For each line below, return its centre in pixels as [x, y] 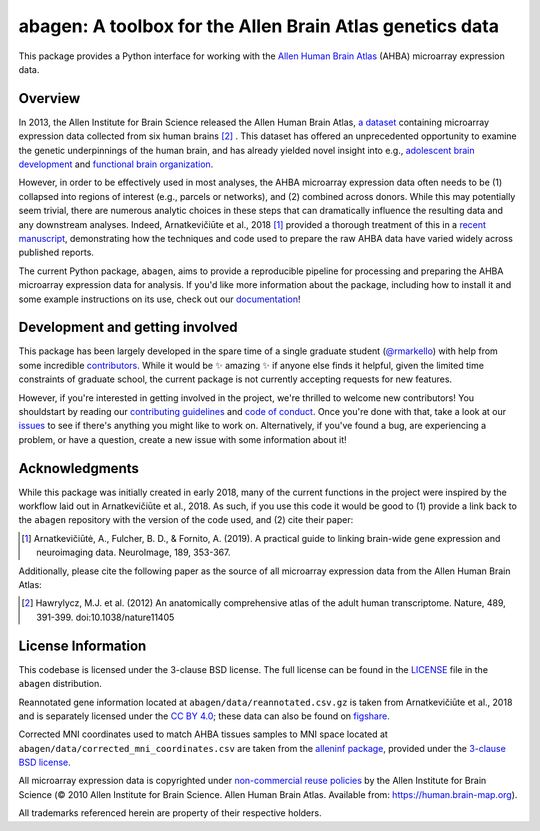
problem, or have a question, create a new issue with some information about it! [182, 439]
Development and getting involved [128, 327]
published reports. [56, 252]
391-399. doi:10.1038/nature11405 [105, 617]
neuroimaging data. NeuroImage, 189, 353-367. [133, 552]
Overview [49, 98]
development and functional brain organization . [116, 164]
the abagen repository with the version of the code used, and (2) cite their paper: [186, 520]
